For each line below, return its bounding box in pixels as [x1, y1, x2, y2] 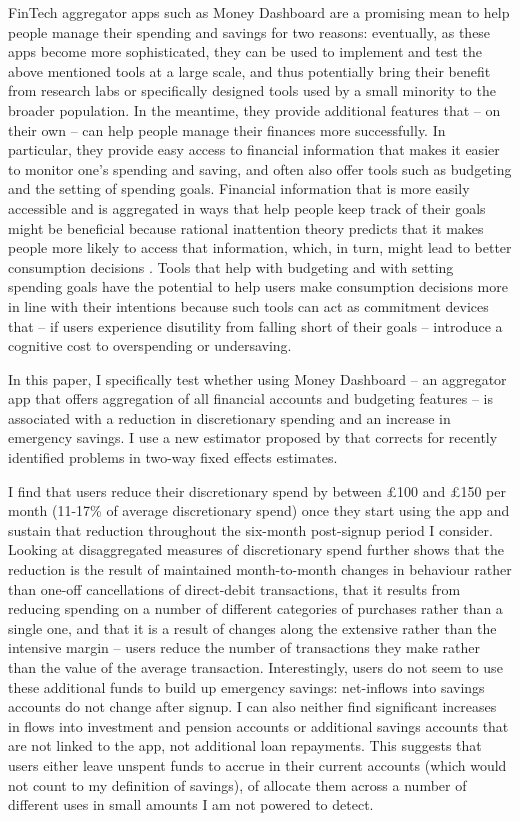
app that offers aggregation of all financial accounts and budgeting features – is [8, 388, 494, 409]
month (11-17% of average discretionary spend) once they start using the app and [8, 500, 510, 521]
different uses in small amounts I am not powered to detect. [8, 794, 374, 815]
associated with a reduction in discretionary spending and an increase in [8, 407, 451, 428]
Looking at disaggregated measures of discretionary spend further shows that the [8, 539, 505, 560]
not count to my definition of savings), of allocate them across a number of [8, 774, 467, 795]
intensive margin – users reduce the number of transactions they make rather [8, 637, 480, 658]
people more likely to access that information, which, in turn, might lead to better [8, 237, 512, 258]
